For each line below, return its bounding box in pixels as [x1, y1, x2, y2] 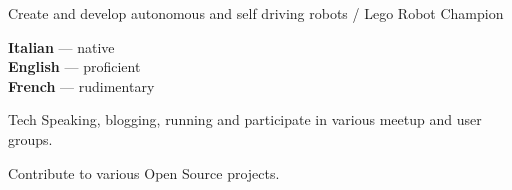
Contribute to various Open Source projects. [8, 162, 280, 183]
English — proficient [8, 56, 141, 77]
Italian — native [8, 36, 115, 57]
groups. [8, 128, 53, 149]
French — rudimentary [8, 75, 155, 96]
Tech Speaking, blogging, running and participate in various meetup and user [8, 109, 482, 130]
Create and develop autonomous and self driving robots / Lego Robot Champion [8, 3, 504, 23]
